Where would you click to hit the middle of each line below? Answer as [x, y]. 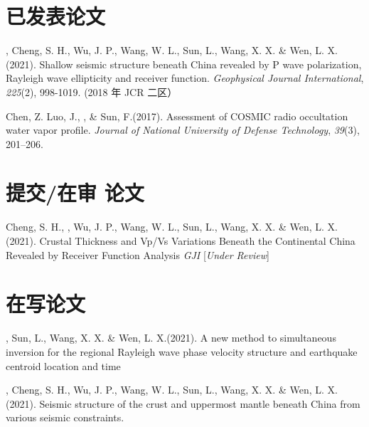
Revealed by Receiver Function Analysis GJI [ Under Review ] [138, 254]
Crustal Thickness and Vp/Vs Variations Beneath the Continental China [197, 241]
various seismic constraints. [65, 417]
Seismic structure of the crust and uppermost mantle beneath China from [200, 403]
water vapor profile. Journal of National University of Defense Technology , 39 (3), [183, 130]
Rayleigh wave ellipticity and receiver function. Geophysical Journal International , [185, 78]
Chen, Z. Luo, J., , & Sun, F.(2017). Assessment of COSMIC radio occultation [177, 116]
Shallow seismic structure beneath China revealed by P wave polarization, [200, 64]
